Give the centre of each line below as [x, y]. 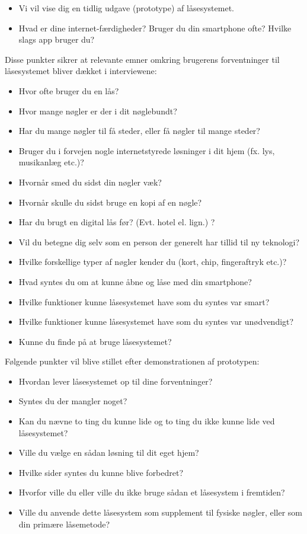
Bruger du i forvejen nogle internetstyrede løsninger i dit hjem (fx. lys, [147, 150]
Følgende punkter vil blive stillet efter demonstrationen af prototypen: [132, 361]
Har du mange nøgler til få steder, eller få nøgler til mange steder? [139, 131]
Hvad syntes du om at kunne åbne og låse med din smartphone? [135, 281]
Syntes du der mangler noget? [73, 401]
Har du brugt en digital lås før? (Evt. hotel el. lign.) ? [117, 222]
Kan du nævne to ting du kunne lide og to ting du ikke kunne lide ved [147, 421]
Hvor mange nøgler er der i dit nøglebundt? [98, 111]
